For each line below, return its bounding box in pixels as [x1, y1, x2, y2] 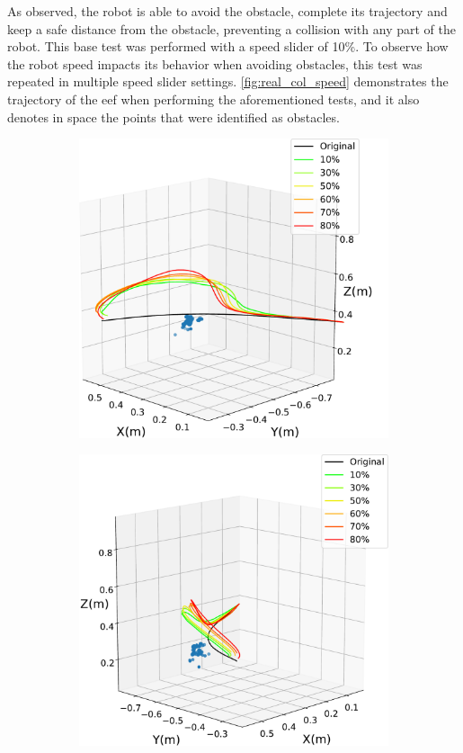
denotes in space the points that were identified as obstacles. [7, 107, 340, 126]
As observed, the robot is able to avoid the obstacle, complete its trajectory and [7, 2, 448, 20]
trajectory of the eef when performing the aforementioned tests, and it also [7, 89, 420, 108]
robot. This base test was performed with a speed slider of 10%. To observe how [7, 37, 449, 56]
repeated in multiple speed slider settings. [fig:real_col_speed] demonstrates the [7, 72, 449, 91]
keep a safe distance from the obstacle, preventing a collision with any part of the [7, 19, 456, 38]
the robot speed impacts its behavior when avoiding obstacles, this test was [7, 54, 423, 73]
